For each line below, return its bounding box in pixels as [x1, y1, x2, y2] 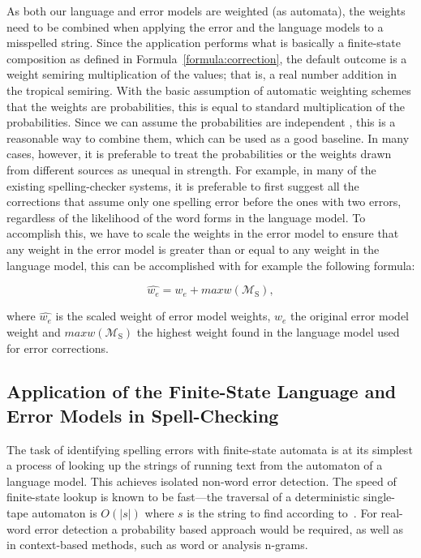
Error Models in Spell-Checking [6, 402, 279, 427]
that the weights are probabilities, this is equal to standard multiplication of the [6, 97, 405, 114]
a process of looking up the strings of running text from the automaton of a [6, 457, 383, 474]
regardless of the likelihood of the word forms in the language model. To [6, 208, 366, 225]
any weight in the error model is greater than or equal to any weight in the [6, 240, 380, 257]
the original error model [290, 307, 410, 324]
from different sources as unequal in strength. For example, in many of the [6, 161, 376, 178]
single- [363, 488, 395, 505]
